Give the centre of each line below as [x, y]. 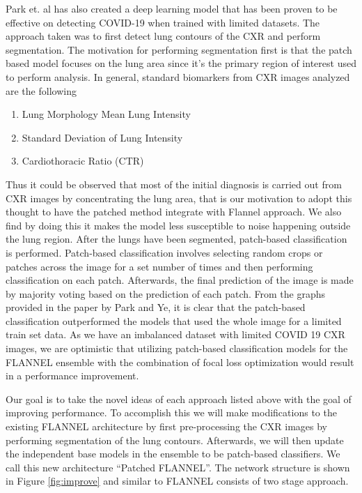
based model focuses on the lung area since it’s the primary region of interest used [181, 63]
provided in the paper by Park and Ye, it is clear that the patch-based [156, 307]
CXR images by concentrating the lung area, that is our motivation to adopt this [179, 198]
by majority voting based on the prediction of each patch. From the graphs [166, 293]
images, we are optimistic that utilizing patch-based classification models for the [177, 348]
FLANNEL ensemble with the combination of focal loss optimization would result [180, 362]
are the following [41, 90]
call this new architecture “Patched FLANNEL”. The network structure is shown [178, 467]
